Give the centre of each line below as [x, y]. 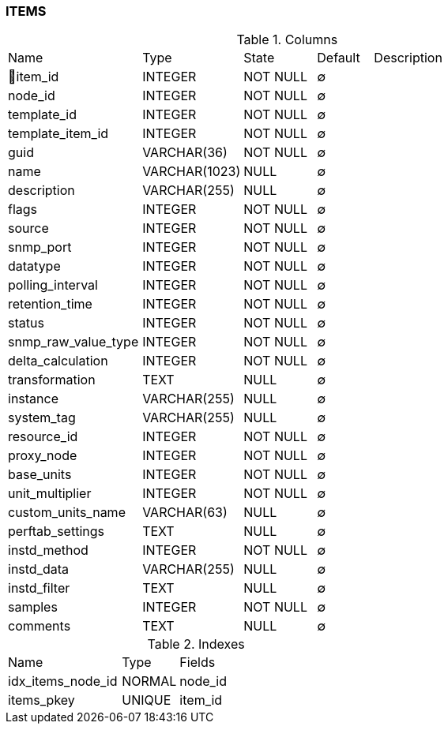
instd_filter [39, 588]
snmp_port [40, 247]
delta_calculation [58, 361]
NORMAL [149, 681]
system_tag [42, 418]
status [26, 323]
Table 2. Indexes [196, 644]
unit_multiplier [50, 494]
